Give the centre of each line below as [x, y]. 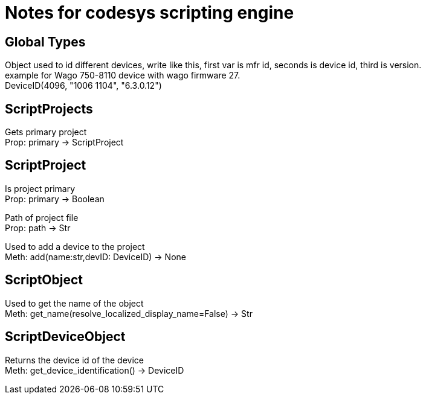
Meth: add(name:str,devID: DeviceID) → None [95, 257]
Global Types [45, 42]
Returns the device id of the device [74, 360]
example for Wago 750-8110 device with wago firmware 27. [123, 75]
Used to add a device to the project [75, 246]
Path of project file [42, 217]
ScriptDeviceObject [65, 337]
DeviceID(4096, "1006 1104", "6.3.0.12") [83, 86]
